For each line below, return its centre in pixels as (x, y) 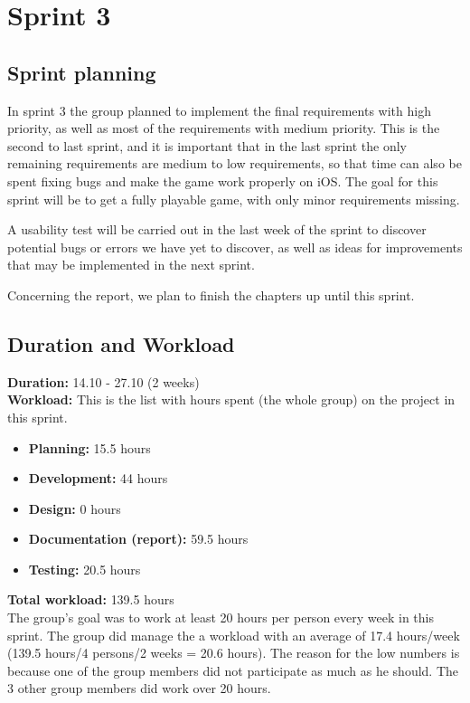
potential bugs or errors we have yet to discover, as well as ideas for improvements (235, 247)
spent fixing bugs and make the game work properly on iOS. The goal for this (223, 180)
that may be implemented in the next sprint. (131, 265)
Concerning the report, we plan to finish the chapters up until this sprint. (211, 294)
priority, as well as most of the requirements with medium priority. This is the (224, 128)
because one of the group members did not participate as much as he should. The (233, 670)
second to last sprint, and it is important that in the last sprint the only (207, 145)
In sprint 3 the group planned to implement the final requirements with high (219, 110)
